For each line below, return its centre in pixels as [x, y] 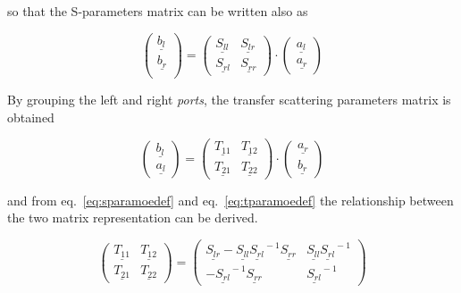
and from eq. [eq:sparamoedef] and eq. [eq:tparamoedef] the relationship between [230, 200]
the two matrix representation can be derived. [133, 218]
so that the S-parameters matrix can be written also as [158, 11]
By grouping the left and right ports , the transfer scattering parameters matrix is [229, 100]
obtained [31, 117]
